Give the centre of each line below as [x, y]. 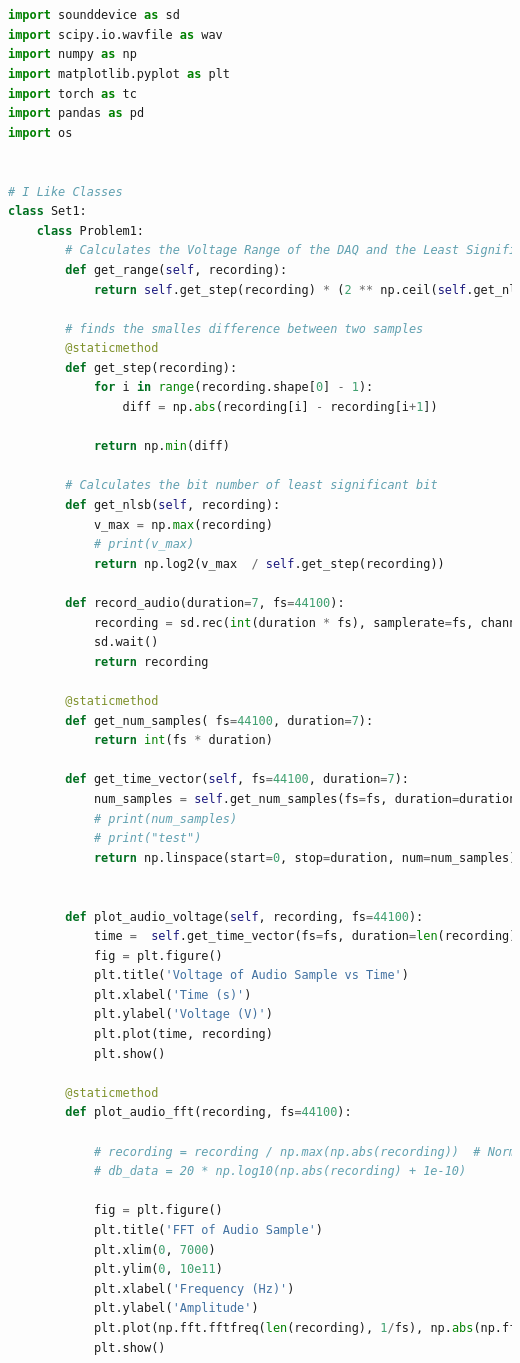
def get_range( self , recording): [176, 269]
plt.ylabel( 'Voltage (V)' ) [183, 1014]
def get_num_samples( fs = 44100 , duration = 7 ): [219, 720]
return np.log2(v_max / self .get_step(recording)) [269, 563]
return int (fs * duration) [183, 740]
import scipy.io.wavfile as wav [115, 34]
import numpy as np [72, 54]
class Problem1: [90, 230]
